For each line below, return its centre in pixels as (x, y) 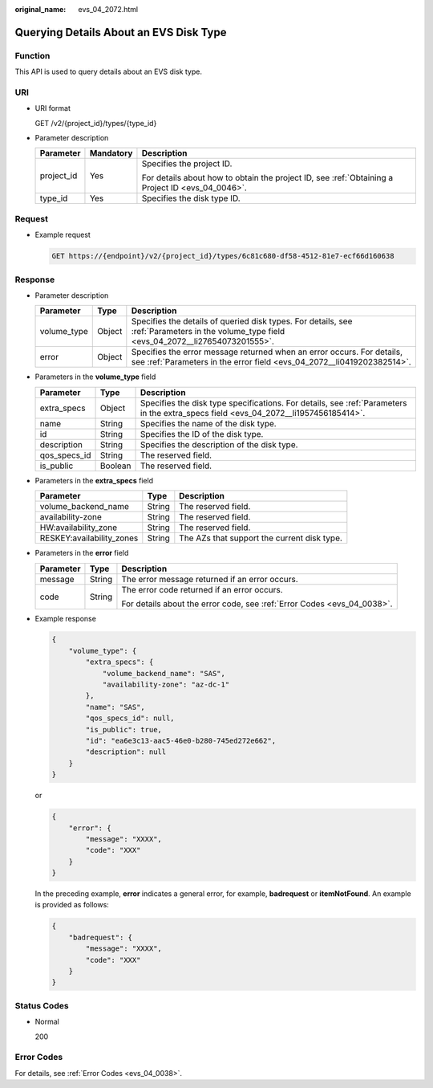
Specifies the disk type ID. (191, 198)
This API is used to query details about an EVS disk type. (108, 71)
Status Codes (42, 1005)
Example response (65, 618)
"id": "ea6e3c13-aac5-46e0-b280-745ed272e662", (181, 741)
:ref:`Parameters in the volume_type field (208, 332)
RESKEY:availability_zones (89, 538)
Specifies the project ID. (187, 164)
